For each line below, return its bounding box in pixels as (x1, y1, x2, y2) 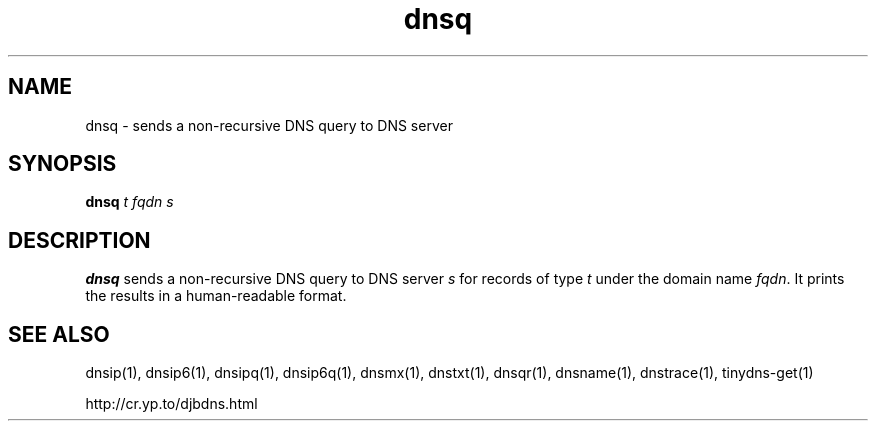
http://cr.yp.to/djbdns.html (85, 395, 258, 413)
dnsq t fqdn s (85, 193, 174, 211)
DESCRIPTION (8, 227, 151, 253)
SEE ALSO (8, 321, 110, 347)
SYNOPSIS (8, 151, 117, 177)
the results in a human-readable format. (85, 287, 347, 305)
